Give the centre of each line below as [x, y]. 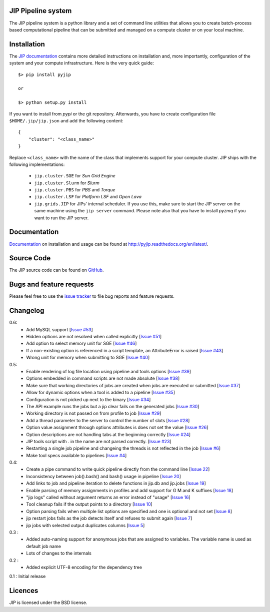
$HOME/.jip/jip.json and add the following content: [66, 120]
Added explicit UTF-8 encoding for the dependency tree [84, 567]
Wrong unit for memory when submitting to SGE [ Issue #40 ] [88, 358]
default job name [43, 546]
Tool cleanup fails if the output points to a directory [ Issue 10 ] [89, 504]
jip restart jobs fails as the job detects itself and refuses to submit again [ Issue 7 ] [109, 518]
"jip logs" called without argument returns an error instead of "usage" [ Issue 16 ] [108, 498]
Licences [24, 591]
